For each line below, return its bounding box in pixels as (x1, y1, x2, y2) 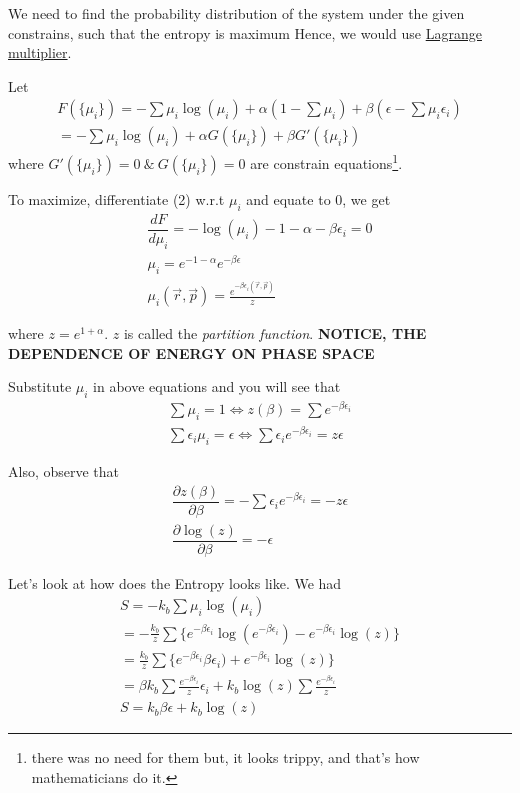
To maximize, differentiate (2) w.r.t (8, 189, 225, 210)
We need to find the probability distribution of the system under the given (8, 3, 465, 23)
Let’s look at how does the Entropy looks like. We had (8, 572, 342, 593)
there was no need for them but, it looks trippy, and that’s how (31, 747, 420, 768)
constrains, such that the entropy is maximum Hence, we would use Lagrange (8, 22, 482, 43)
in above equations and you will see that (93, 376, 341, 397)
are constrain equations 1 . (250, 150, 403, 174)
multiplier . (8, 42, 72, 63)
